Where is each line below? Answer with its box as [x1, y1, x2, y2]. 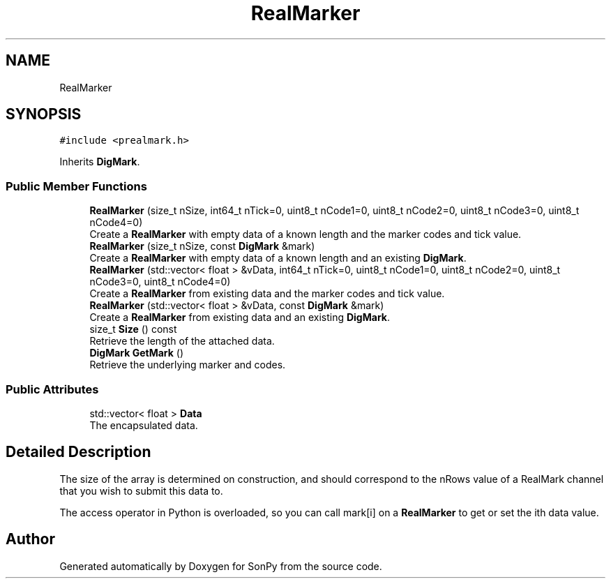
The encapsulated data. [89, 419, 198, 431]
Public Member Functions [6, 179, 147, 193]
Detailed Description [6, 443, 151, 461]
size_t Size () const [89, 323, 177, 336]
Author [6, 530, 55, 548]
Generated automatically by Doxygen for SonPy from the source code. [59, 560, 382, 572]
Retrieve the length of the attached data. [89, 335, 275, 347]
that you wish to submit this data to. [59, 484, 223, 497]
